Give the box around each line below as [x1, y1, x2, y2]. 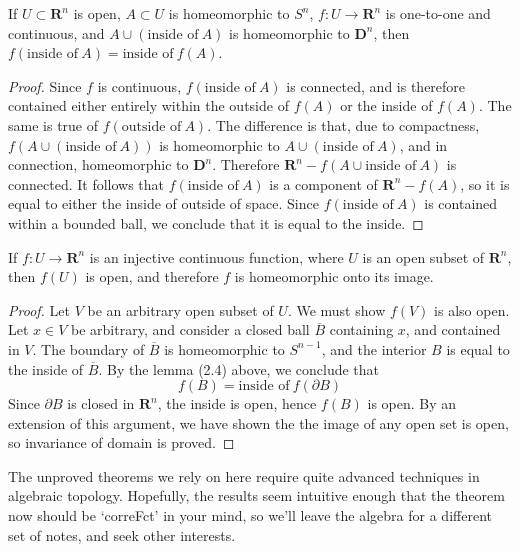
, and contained [405, 319, 501, 340]
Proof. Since [8, 75, 82, 96]
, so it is [460, 173, 510, 194]
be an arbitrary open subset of [87, 299, 274, 320]
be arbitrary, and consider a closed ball [71, 319, 310, 340]
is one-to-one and [385, 3, 491, 23]
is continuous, [97, 75, 182, 96]
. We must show [287, 299, 386, 320]
